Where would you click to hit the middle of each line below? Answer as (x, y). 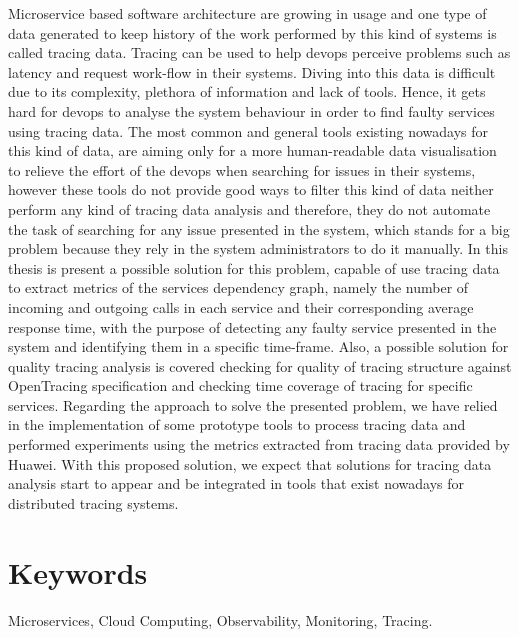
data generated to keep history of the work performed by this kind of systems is (252, 32)
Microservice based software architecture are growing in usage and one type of (247, 13)
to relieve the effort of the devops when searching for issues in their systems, (242, 169)
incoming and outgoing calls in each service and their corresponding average (241, 306)
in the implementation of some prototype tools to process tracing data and (237, 424)
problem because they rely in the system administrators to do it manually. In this (258, 248)
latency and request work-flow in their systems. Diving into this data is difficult (252, 71)
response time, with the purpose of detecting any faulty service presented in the (252, 326)
